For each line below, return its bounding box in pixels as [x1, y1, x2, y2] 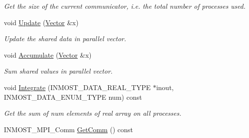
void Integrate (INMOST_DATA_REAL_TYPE [4, 82, 151, 92]
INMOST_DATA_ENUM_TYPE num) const [4, 92, 142, 102]
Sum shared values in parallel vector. [4, 66, 113, 76]
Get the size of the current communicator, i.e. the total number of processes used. [4, 1, 246, 11]
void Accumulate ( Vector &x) [4, 49, 92, 60]
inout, [156, 82, 174, 92]
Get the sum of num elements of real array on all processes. [4, 108, 182, 118]
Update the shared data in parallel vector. [4, 33, 126, 44]
